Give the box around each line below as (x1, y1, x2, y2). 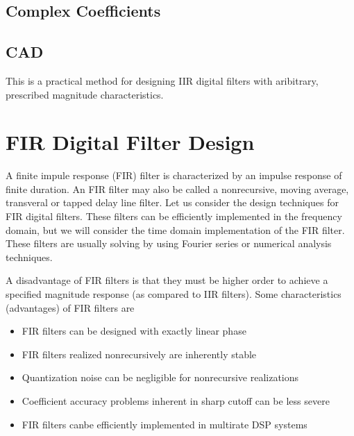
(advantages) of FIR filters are (6, 300, 135, 315)
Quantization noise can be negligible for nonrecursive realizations (22, 370, 299, 385)
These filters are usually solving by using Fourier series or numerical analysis (6, 236, 332, 251)
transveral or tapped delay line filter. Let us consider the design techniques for (6, 195, 339, 210)
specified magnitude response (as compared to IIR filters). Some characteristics (6, 287, 342, 301)
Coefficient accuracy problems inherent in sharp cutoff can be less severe (22, 394, 330, 408)
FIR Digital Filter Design (6, 128, 255, 156)
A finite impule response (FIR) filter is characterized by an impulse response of (6, 168, 342, 183)
